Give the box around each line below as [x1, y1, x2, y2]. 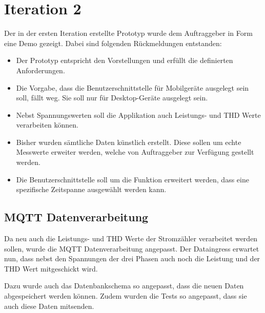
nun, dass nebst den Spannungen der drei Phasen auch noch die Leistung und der [4, 253, 260, 264]
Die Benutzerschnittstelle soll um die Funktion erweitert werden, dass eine [16, 174, 249, 184]
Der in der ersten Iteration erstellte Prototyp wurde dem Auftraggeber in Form [4, 28, 253, 38]
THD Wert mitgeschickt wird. [4, 263, 98, 274]
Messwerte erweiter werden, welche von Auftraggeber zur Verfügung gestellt [16, 147, 254, 157]
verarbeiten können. [16, 119, 78, 130]
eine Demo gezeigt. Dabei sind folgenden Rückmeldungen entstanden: [4, 37, 222, 48]
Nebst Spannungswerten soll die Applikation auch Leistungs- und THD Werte [16, 109, 261, 120]
